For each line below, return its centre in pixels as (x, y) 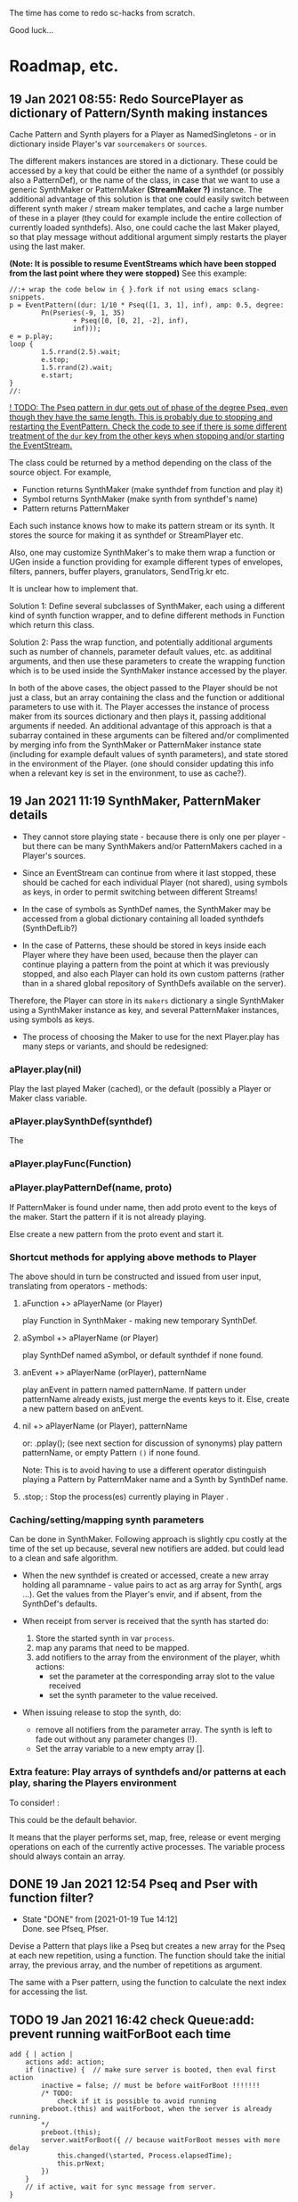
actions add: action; (65, 2062)
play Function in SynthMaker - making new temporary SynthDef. (140, 1320)
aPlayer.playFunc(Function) (70, 1164)
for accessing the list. (49, 1992)
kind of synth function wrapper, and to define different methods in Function (147, 615)
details (28, 815)
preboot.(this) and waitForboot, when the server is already (157, 2109)
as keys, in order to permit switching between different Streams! (140, 892)
